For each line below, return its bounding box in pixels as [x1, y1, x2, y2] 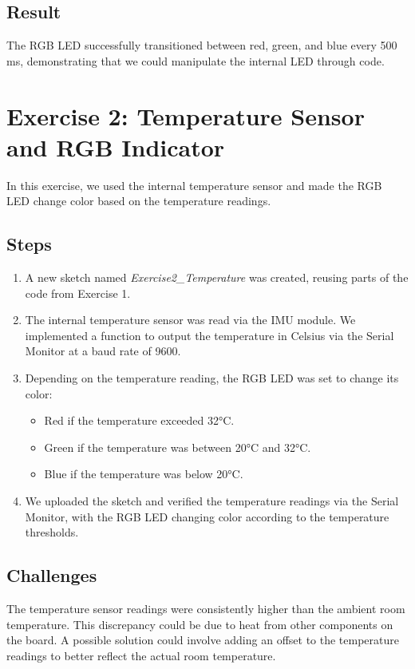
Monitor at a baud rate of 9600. [25, 342, 181, 359]
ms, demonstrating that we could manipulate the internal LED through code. [6, 52, 385, 69]
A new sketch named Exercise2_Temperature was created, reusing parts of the [25, 269, 409, 286]
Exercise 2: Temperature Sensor [6, 99, 365, 132]
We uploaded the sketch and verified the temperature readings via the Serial [25, 493, 399, 509]
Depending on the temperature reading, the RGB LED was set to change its [25, 370, 399, 386]
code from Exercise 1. [25, 284, 131, 301]
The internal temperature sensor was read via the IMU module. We [25, 311, 356, 328]
